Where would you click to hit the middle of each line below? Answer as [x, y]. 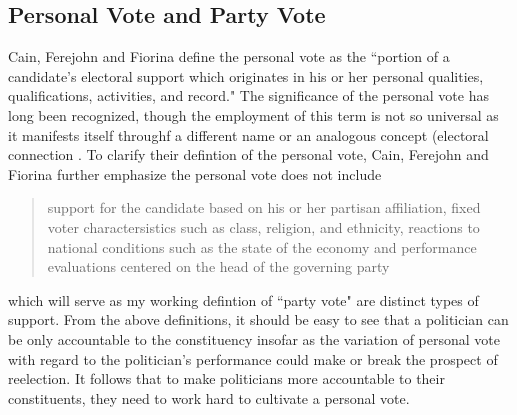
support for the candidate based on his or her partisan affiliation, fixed [264, 207]
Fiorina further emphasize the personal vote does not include [195, 173]
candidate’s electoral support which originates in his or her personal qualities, [246, 75]
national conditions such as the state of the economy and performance [262, 246]
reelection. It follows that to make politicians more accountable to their [226, 378]
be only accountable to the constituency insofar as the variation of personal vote [254, 338]
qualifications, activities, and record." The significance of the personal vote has [248, 95]
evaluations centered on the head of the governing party [218, 266]
